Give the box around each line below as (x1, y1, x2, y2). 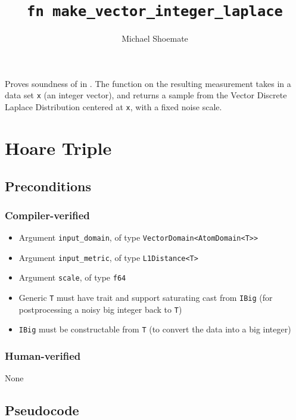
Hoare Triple (5, 135, 112, 160)
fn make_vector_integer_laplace (27, 3, 283, 20)
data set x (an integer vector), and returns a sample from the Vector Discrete (5, 89, 287, 101)
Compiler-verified (5, 207, 90, 222)
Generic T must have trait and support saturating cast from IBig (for (18, 291, 273, 304)
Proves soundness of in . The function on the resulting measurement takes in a (5, 77, 291, 89)
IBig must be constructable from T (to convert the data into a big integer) (18, 323, 291, 335)
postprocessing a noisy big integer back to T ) (18, 303, 182, 315)
